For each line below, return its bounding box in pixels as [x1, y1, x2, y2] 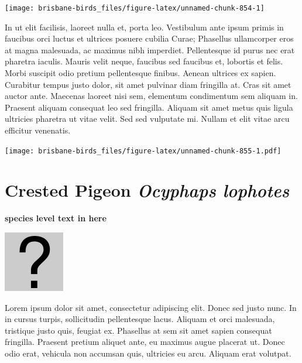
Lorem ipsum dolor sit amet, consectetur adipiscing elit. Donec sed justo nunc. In [5, 301, 297, 313]
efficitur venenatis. [5, 124, 71, 136]
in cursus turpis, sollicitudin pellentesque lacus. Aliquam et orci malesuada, [5, 313, 275, 325]
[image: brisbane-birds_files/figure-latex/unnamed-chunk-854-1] [5, 4, 265, 12]
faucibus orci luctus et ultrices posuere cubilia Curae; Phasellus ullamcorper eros [5, 32, 294, 44]
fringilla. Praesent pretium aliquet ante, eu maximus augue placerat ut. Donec [5, 335, 285, 348]
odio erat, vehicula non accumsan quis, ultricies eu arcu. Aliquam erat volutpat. [5, 347, 291, 359]
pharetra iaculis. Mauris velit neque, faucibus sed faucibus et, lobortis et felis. [5, 55, 283, 67]
